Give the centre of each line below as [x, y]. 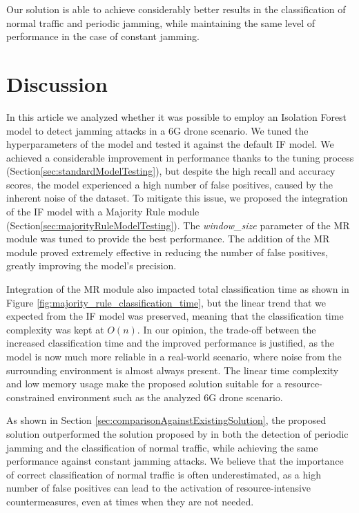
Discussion [57, 83]
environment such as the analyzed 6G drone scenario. [170, 397]
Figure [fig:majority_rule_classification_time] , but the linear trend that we [166, 302]
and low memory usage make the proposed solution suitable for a [144, 384]
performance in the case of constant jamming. [103, 36]
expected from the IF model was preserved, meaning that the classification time [175, 316]
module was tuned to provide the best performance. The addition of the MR [168, 239]
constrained [31, 397]
